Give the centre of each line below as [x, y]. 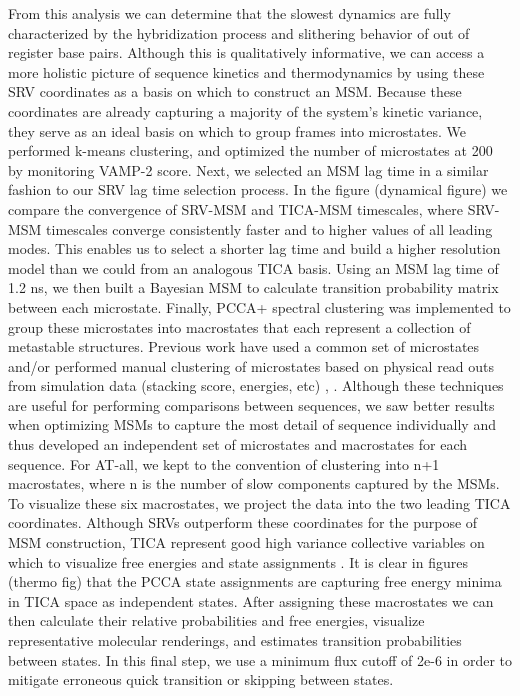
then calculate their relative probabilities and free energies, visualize [216, 620]
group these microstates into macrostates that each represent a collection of [239, 326]
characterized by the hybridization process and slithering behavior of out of [239, 32]
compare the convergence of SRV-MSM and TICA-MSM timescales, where [236, 208]
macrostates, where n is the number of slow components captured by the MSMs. [254, 483]
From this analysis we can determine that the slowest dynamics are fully [229, 13]
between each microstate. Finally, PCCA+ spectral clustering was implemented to [259, 306]
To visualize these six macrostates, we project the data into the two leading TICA [259, 502]
